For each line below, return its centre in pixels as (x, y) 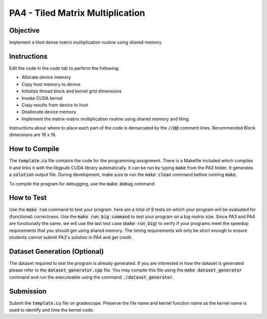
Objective (24, 30)
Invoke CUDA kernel (42, 98)
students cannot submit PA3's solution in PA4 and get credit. (71, 237)
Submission (28, 291)
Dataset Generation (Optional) (56, 251)
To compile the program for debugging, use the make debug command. (82, 183)
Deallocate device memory (49, 112)
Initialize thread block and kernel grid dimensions (72, 91)
